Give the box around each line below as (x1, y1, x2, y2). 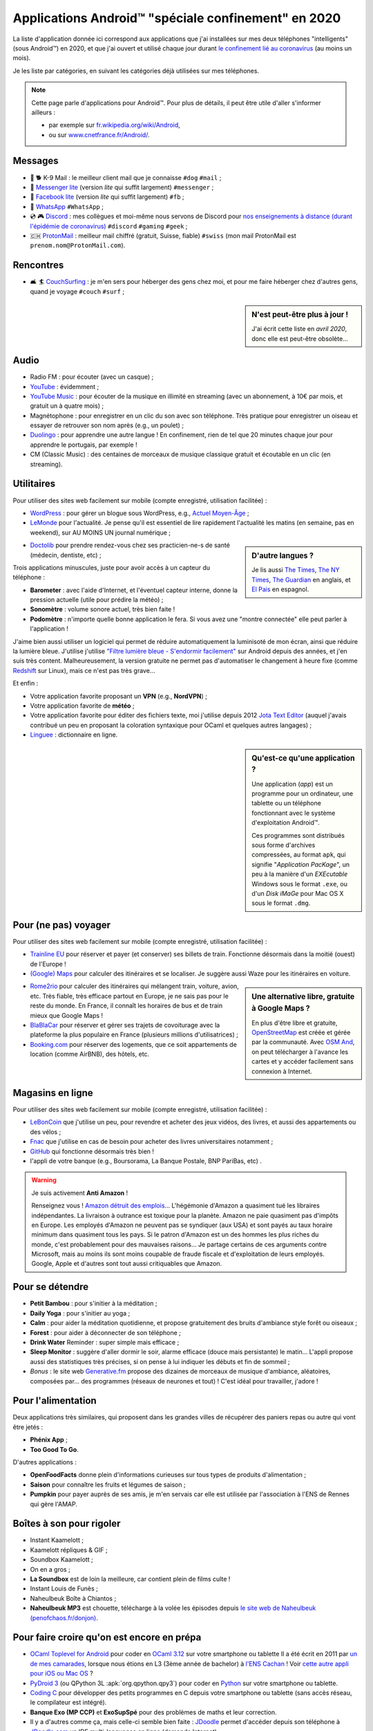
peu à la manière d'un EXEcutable (251, 870, 348, 879)
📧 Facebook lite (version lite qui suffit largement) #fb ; (30, 192, 184, 201)
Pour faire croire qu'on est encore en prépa (12, 1631, 202, 1644)
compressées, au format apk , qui (251, 850, 346, 859)
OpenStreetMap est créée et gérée (251, 1028, 351, 1037)
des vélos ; (30, 1127, 61, 1136)
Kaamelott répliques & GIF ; (30, 1545, 108, 1554)
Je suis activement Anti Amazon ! (31, 1188, 128, 1197)
